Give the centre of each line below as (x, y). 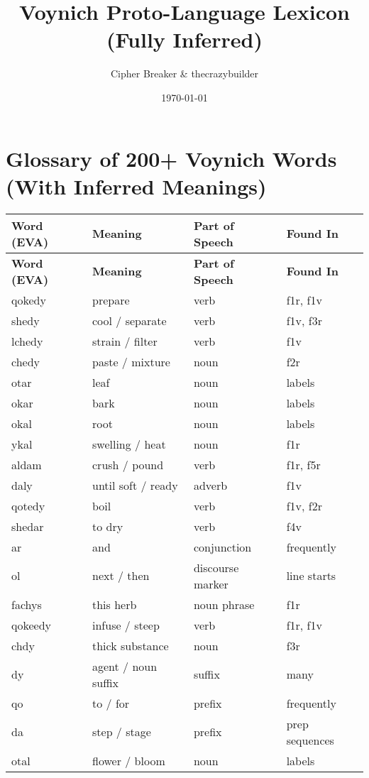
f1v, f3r (304, 320)
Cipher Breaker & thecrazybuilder (184, 73)
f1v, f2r (304, 505)
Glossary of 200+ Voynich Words (171, 158)
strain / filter (125, 341)
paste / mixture (131, 361)
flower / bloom (129, 760)
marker (211, 583)
